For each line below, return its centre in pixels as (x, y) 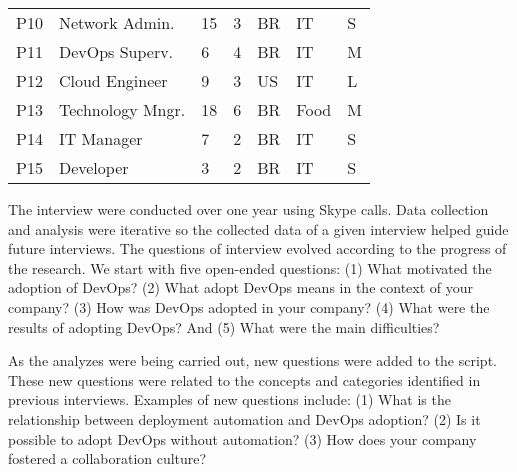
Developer (93, 167)
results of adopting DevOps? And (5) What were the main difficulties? (224, 326)
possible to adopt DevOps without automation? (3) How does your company (242, 438)
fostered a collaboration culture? (107, 458)
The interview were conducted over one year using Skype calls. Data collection (248, 209)
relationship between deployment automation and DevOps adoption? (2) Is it (244, 418)
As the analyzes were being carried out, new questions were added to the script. (252, 360)
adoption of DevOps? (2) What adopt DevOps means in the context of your (241, 287)
